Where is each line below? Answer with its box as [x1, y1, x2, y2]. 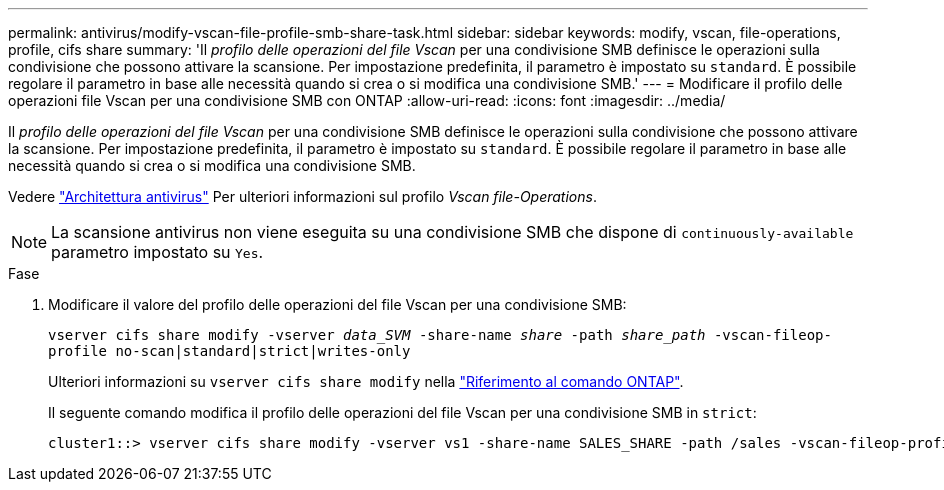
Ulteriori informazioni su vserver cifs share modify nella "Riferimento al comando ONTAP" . [48, 373, 684, 390]
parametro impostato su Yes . [51, 242, 264, 262]
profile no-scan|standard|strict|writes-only [48, 343, 411, 359]
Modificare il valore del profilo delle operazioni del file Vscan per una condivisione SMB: [48, 296, 627, 313]
